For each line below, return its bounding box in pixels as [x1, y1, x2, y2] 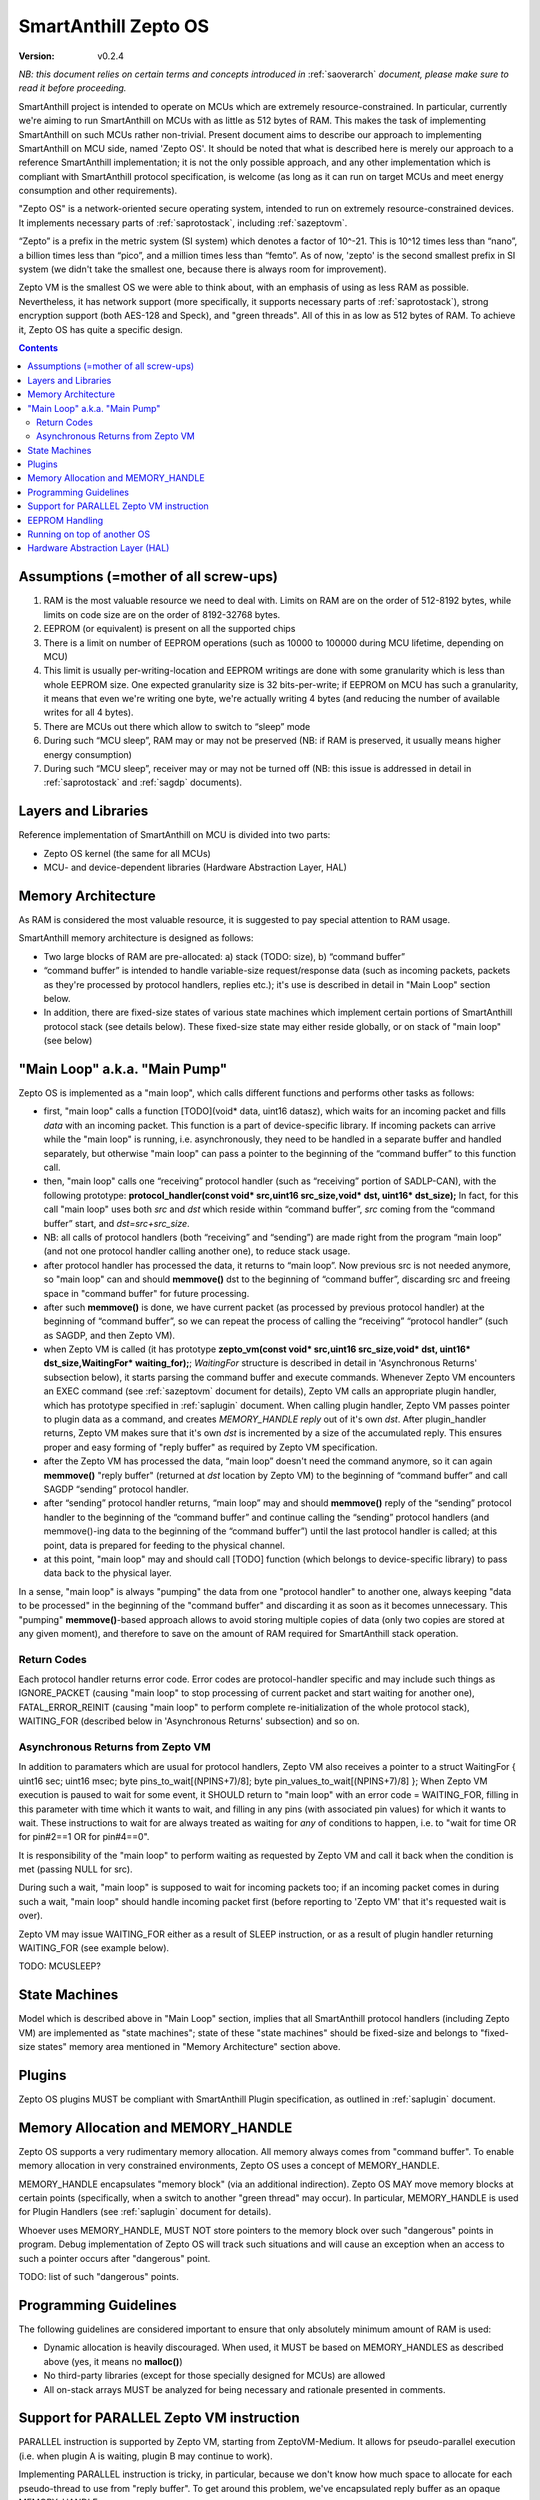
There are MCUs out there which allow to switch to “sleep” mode [43, 720, 311, 732]
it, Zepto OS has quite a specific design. [18, 323, 184, 335]
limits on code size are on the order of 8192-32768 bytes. [43, 608, 281, 620]
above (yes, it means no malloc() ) [43, 2355, 183, 2367]
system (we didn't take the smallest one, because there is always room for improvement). [18, 263, 387, 275]
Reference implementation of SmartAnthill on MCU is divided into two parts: [18, 829, 331, 841]
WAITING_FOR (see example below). [18, 1942, 170, 1954]
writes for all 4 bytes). [43, 706, 134, 719]
